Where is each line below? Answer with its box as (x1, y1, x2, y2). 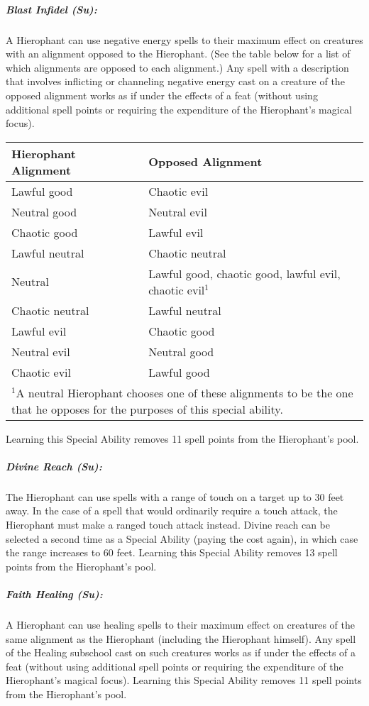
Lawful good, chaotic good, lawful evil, (148, 265, 341, 282)
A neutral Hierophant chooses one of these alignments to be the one (16, 384, 353, 401)
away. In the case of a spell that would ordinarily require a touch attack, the (6, 503, 338, 518)
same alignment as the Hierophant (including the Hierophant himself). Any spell (6, 631, 356, 646)
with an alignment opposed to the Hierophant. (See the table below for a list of (6, 46, 351, 61)
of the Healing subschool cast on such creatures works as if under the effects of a (6, 645, 356, 660)
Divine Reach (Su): (6, 458, 102, 473)
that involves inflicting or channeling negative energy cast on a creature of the (6, 74, 345, 89)
